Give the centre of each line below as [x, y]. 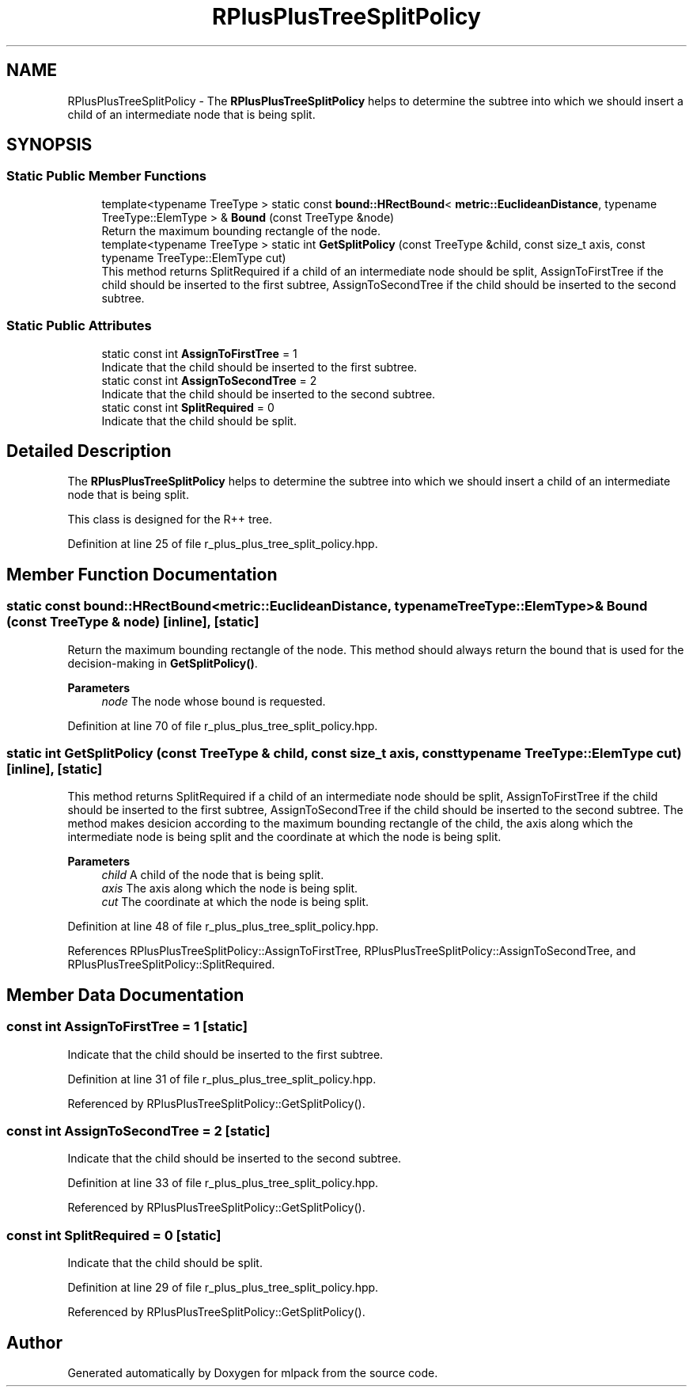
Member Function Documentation [142, 574]
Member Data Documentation [125, 995]
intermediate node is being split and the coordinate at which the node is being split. [284, 837]
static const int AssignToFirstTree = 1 [199, 353]
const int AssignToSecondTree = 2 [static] [138, 1130]
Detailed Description [89, 451]
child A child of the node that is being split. [213, 875]
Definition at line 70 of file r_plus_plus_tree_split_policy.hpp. [223, 725]
